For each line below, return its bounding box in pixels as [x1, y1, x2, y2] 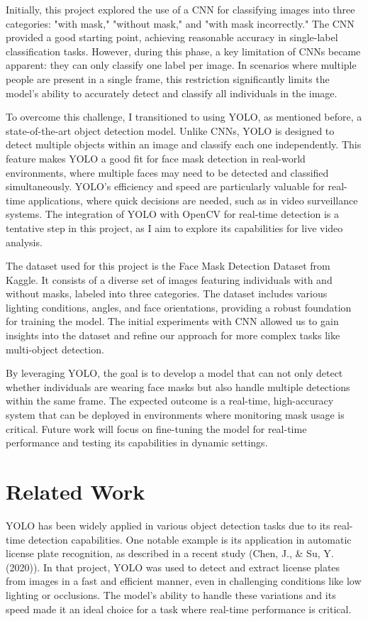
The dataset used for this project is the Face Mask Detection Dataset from [6, 258, 330, 273]
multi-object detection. [6, 341, 104, 356]
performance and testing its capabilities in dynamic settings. [6, 435, 268, 450]
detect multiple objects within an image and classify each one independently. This [6, 137, 362, 152]
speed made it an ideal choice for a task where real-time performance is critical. [6, 601, 352, 616]
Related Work [6, 477, 145, 505]
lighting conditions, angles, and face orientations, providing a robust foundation [6, 299, 352, 314]
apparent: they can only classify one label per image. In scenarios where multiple [6, 57, 357, 72]
